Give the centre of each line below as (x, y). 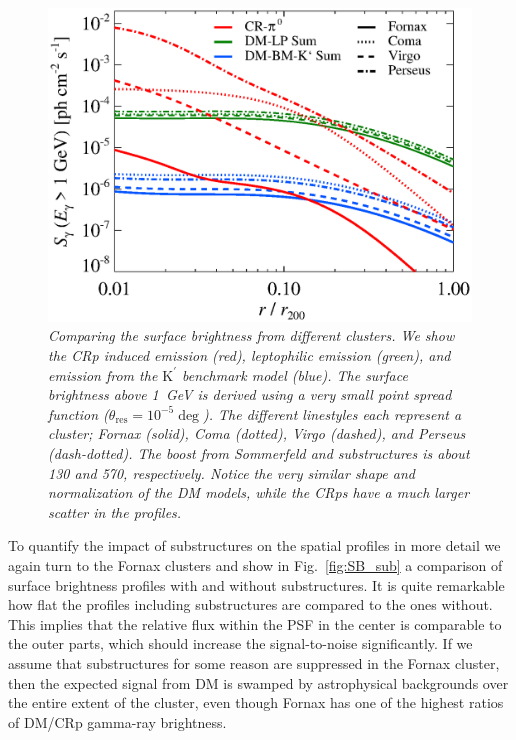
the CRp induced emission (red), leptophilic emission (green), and (249, 355)
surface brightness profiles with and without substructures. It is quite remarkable (256, 584)
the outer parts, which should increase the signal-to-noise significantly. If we (240, 643)
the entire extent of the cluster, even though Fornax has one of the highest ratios (256, 702)
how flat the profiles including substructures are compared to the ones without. (250, 604)
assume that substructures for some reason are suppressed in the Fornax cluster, (254, 662)
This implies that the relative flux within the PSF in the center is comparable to (255, 623)
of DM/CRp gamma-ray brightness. (117, 721)
